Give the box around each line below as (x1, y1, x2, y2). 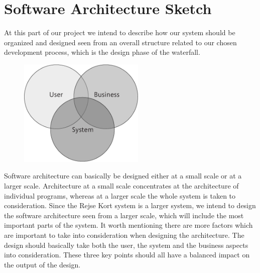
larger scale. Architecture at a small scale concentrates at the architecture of (4, 180, 239, 191)
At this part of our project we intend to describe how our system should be (4, 27, 235, 38)
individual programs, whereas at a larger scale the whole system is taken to (4, 190, 236, 201)
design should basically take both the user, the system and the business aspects (4, 239, 248, 250)
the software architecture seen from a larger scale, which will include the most (4, 210, 244, 220)
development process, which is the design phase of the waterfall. (4, 47, 200, 57)
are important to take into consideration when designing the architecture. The (4, 230, 244, 240)
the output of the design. (4, 259, 81, 269)
